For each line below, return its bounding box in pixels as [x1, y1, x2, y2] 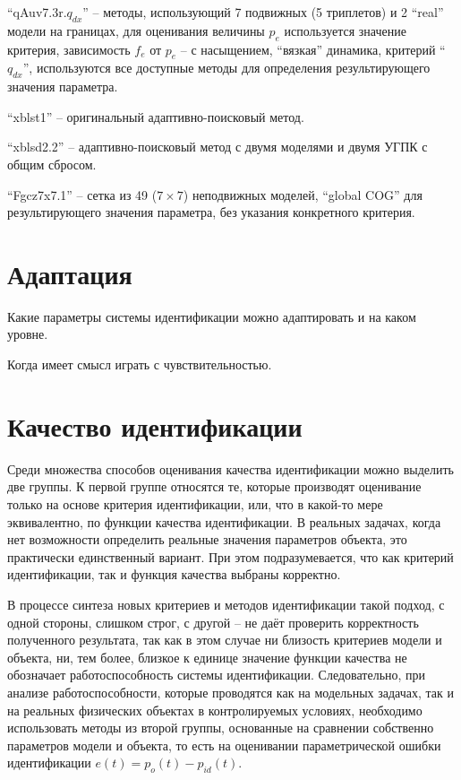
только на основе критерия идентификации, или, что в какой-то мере [7, 494, 383, 513]
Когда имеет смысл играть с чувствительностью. [7, 355, 272, 374]
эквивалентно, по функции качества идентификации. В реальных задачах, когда [7, 512, 441, 531]
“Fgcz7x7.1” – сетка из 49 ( [7, 185, 158, 204]
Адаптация [7, 255, 132, 291]
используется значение [284, 21, 406, 39]
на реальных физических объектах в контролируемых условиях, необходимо [7, 700, 423, 719]
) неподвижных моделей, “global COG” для [183, 185, 423, 204]
